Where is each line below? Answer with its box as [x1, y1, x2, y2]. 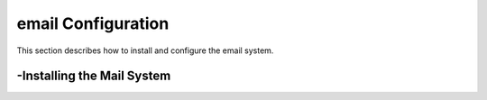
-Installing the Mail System [16, 68, 171, 84]
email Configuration [16, 14, 170, 33]
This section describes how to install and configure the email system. [16, 45, 274, 56]
